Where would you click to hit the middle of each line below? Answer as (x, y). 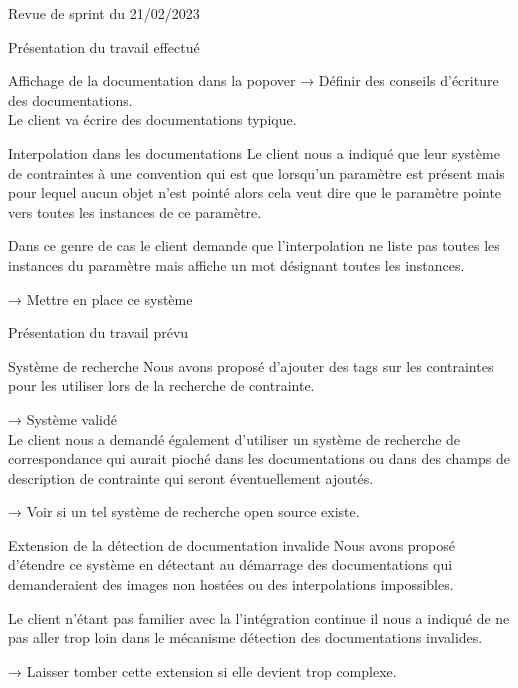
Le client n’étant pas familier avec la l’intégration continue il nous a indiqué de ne (259, 617)
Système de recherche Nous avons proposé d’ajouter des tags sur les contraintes (251, 365)
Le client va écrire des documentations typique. (152, 119)
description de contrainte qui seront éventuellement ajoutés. (191, 477)
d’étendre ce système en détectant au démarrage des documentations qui (230, 564)
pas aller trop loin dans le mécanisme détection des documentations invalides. (245, 637)
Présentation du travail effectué (104, 46)
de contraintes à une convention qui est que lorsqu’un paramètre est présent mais (256, 172)
